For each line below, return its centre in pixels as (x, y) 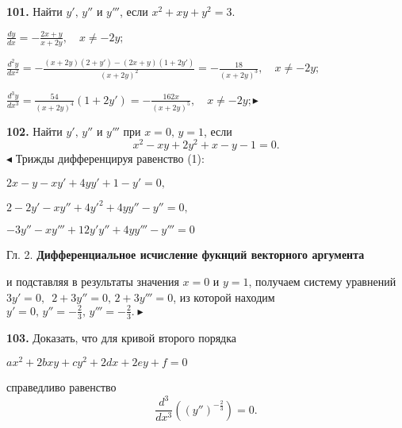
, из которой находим (224, 297)
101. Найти (34, 11)
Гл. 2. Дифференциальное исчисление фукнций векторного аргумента (186, 254)
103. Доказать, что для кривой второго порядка (121, 337)
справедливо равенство (61, 387)
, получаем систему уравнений (322, 281)
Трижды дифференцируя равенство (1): (110, 158)
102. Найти (34, 131)
